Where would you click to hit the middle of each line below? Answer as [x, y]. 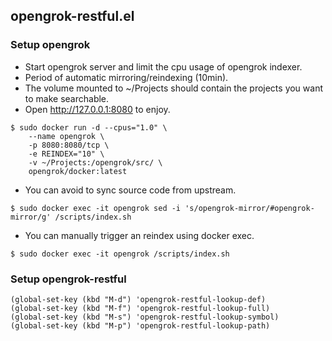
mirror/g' [31, 217]
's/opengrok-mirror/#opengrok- [249, 208]
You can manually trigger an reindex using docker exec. [139, 235]
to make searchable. [67, 98]
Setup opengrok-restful [68, 279]
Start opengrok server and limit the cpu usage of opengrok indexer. [163, 66]
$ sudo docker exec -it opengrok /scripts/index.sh [120, 254]
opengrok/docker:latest [78, 171]
